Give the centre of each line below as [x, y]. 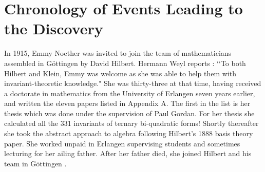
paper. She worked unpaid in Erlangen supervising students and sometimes [122, 143]
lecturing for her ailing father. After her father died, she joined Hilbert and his [128, 153]
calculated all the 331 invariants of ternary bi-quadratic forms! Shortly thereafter [131, 123]
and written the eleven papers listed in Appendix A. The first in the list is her [127, 103]
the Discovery [54, 28]
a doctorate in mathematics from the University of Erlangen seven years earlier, [130, 93]
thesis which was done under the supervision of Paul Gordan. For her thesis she [129, 113]
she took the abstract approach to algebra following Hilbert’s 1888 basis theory [129, 133]
